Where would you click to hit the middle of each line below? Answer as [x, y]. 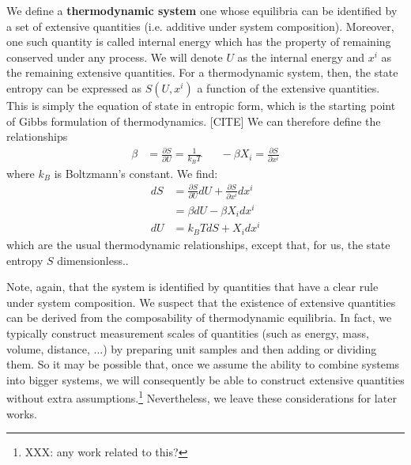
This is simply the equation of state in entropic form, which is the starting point [201, 105]
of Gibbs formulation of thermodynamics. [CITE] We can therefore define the [194, 121]
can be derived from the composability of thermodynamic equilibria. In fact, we [199, 318]
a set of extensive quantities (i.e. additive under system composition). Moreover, [200, 26]
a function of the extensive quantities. [288, 87]
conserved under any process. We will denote [115, 57]
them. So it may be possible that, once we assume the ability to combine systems [203, 364]
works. [22, 413]
